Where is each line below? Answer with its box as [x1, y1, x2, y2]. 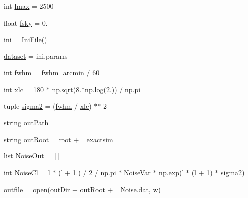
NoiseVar [124, 167, 151, 177]
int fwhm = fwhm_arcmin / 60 [4, 67, 100, 78]
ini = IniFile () [4, 34, 47, 45]
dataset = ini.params [4, 50, 68, 61]
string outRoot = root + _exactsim [4, 134, 113, 144]
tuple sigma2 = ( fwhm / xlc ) [4, 100, 92, 111]
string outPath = [4, 117, 56, 128]
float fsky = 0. [4, 17, 48, 28]
